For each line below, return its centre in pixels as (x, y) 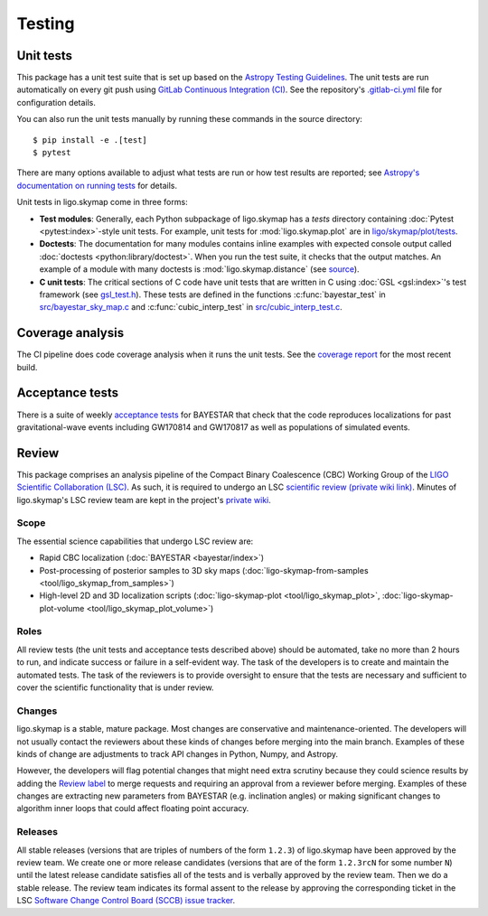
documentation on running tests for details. (97, 185)
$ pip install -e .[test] (90, 140)
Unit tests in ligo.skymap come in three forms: (103, 202)
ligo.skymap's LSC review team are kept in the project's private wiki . (144, 500)
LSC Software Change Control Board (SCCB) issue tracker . (126, 901)
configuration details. (56, 102)
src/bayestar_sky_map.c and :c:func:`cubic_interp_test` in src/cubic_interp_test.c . (191, 307)
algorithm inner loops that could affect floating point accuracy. (133, 809)
